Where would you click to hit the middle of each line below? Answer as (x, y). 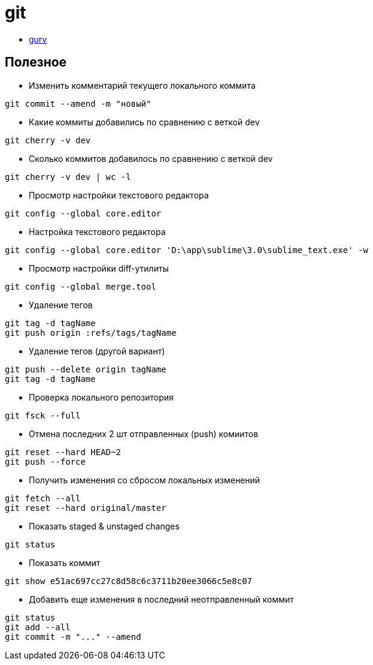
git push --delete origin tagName (86, 369)
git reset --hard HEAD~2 (63, 452)
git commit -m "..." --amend (73, 637)
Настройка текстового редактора (97, 231)
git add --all (38, 627)
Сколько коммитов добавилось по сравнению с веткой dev (151, 158)
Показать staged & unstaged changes (104, 526)
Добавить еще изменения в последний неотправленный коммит (161, 599)
